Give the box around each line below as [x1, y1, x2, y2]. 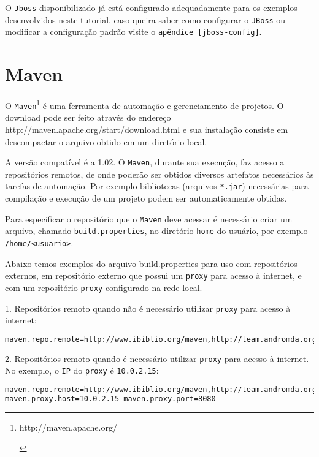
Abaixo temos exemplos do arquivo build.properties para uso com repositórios [5, 257, 298, 270]
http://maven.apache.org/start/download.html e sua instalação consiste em [5, 123, 288, 135]
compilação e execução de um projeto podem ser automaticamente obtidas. [5, 192, 287, 205]
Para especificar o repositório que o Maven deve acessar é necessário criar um [5, 212, 293, 225]
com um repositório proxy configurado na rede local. [5, 281, 202, 293]
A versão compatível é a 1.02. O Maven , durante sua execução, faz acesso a [5, 156, 285, 168]
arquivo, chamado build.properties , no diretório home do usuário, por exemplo [5, 224, 308, 237]
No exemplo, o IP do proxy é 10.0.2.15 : [5, 364, 159, 377]
